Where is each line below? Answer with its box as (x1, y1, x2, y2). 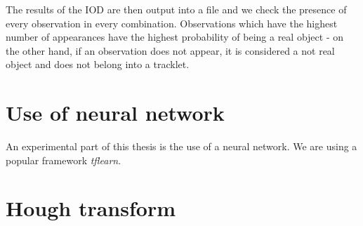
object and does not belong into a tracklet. (6, 57, 190, 72)
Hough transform (6, 194, 176, 222)
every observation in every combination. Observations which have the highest (6, 15, 338, 30)
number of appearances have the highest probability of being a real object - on (6, 29, 343, 44)
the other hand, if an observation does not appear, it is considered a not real (6, 43, 335, 58)
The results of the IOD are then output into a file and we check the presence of (6, 2, 347, 16)
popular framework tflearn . (6, 152, 121, 167)
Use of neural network (6, 98, 225, 127)
